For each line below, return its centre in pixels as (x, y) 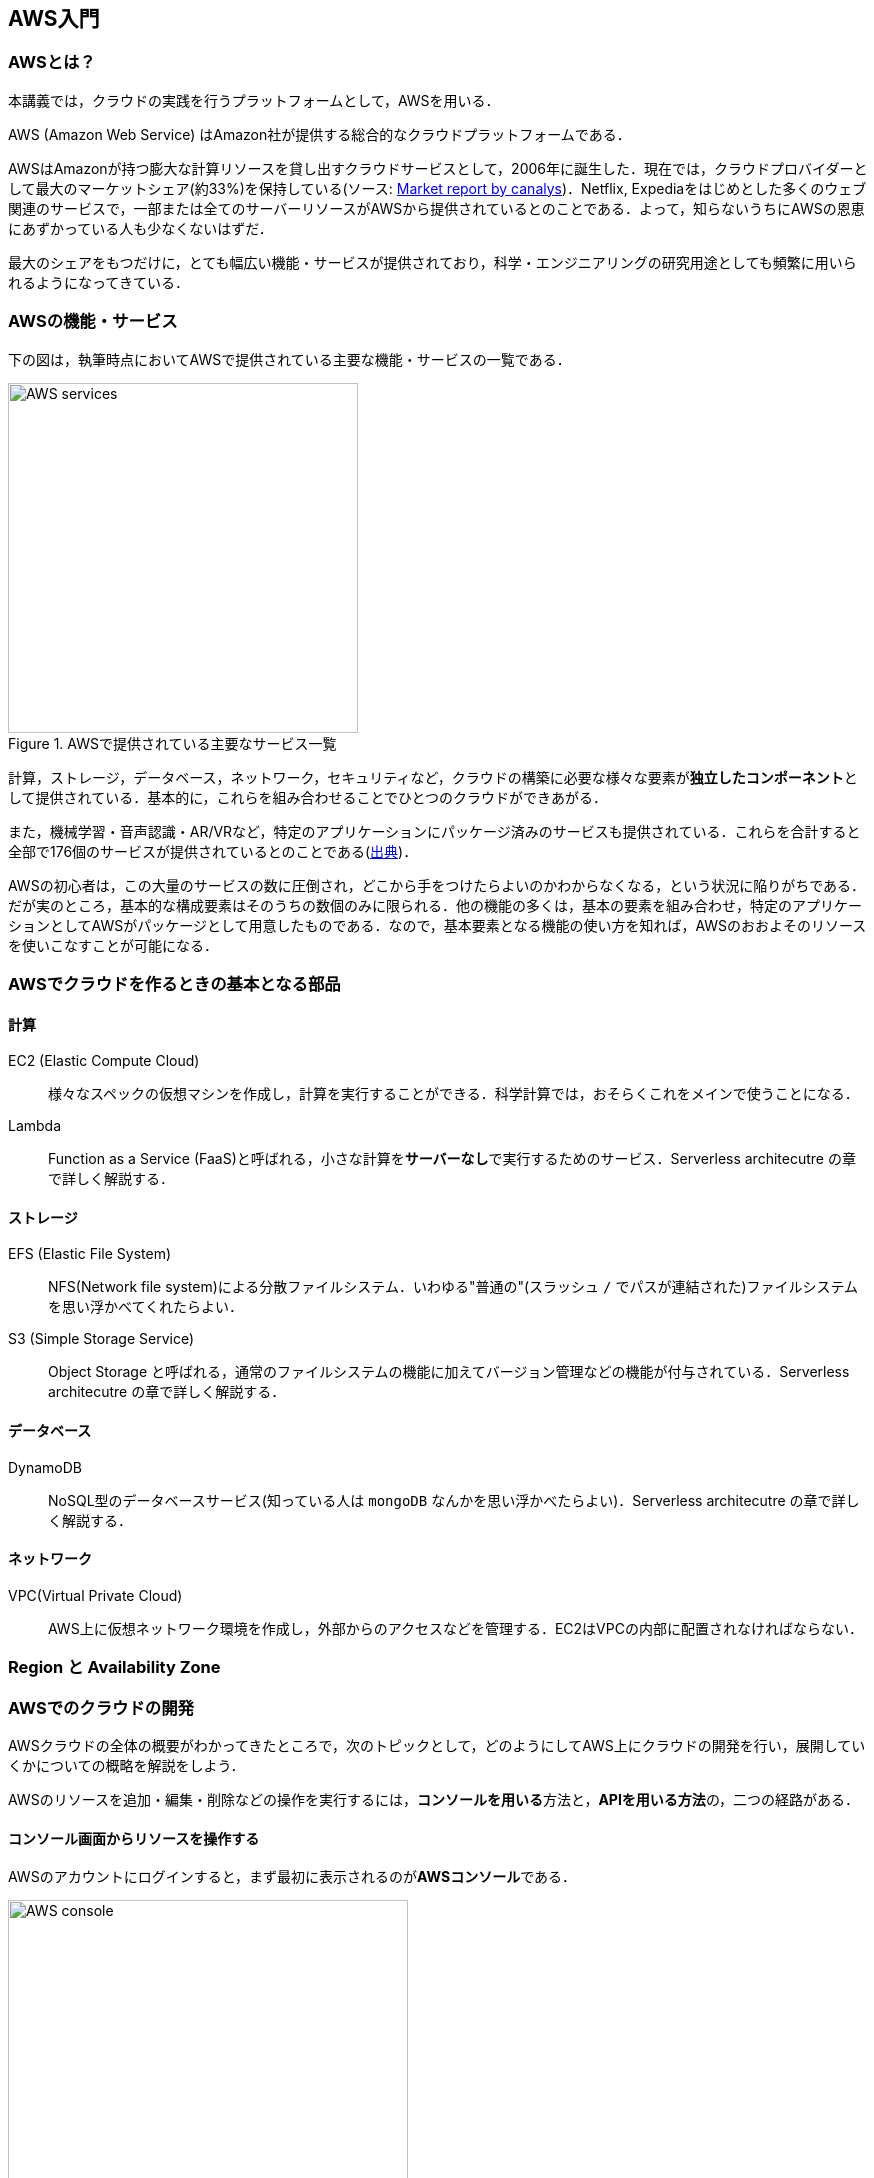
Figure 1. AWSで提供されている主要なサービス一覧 (172, 743)
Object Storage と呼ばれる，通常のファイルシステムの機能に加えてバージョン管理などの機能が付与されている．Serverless (449, 1372)
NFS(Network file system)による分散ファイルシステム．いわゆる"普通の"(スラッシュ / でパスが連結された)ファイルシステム (453, 1287)
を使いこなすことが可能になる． (113, 945)
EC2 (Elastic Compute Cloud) (104, 1061)
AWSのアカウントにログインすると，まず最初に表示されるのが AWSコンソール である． (292, 1877)
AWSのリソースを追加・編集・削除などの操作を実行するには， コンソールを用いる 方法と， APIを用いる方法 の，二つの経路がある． (434, 1799)
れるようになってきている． (98, 282)
